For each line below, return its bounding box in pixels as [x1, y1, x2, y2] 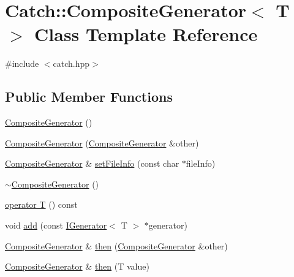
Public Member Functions [5, 87, 173, 106]
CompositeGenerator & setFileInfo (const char [5, 157, 179, 170]
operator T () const [5, 198, 78, 211]
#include [5, 57, 39, 70]
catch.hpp [53, 57, 90, 70]
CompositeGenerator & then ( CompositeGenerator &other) [5, 239, 228, 252]
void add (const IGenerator [5, 219, 107, 232]
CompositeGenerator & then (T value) [5, 260, 149, 273]
